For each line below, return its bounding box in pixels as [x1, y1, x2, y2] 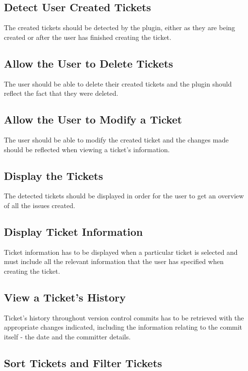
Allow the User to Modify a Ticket [4, 112, 182, 127]
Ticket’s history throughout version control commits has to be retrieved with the [4, 312, 244, 322]
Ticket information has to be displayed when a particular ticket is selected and [4, 247, 238, 257]
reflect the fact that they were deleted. [4, 88, 118, 98]
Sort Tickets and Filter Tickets [4, 355, 162, 370]
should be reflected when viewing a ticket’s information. [4, 144, 170, 154]
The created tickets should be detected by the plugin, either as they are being [4, 22, 235, 33]
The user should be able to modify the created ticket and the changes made [4, 134, 229, 144]
